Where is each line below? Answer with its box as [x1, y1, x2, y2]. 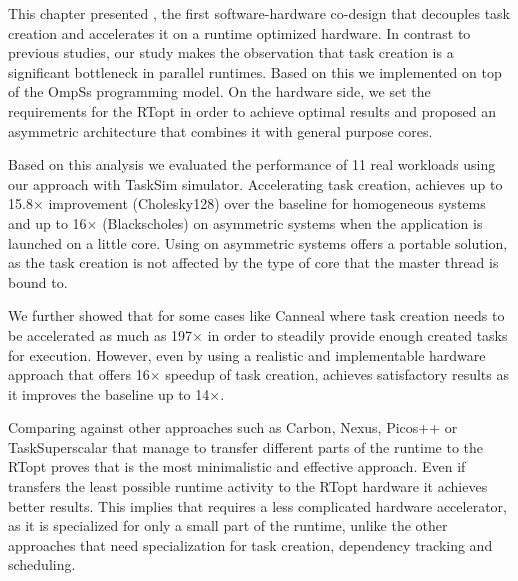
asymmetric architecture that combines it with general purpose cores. [8, 120, 433, 141]
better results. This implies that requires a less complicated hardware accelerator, [8, 495, 507, 516]
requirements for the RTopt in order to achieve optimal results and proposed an [8, 100, 497, 121]
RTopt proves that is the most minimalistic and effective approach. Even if [8, 456, 466, 477]
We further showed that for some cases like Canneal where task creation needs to [8, 305, 505, 326]
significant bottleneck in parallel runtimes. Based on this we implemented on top [8, 61, 502, 82]
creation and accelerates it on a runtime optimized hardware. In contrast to [8, 22, 471, 43]
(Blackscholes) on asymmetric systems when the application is [102, 212, 483, 233]
